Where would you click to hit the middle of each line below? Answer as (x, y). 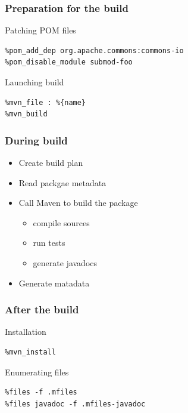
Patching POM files (40, 30)
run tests (49, 243)
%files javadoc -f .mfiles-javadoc (75, 404)
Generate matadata (54, 283)
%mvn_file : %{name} (46, 102)
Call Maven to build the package (78, 203)
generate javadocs (65, 262)
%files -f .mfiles (41, 392)
